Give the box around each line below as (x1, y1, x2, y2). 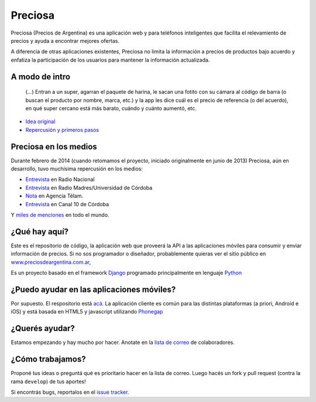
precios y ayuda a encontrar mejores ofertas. (11, 37, 120, 44)
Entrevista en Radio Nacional (25, 176, 95, 183)
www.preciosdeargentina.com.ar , (11, 258, 91, 265)
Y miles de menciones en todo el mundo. (11, 211, 109, 218)
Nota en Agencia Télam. (25, 192, 84, 199)
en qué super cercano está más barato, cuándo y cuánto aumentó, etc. (25, 104, 197, 111)
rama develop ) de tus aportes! (11, 378, 86, 385)
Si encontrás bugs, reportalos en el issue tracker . (11, 389, 129, 396)
